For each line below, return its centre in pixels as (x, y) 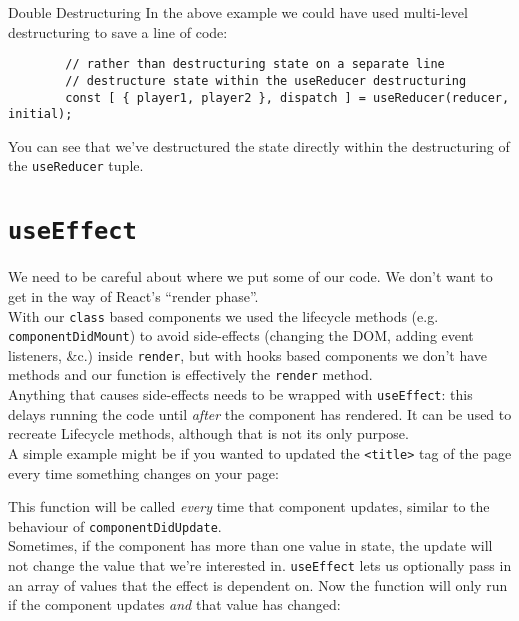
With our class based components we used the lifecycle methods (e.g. (223, 315)
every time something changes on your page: (143, 472)
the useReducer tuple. (76, 165)
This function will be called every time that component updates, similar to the (249, 506)
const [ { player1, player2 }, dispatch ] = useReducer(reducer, (287, 97)
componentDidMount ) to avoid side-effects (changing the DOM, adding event (241, 335)
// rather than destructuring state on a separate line (255, 64)
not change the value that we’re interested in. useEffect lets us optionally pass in (260, 565)
